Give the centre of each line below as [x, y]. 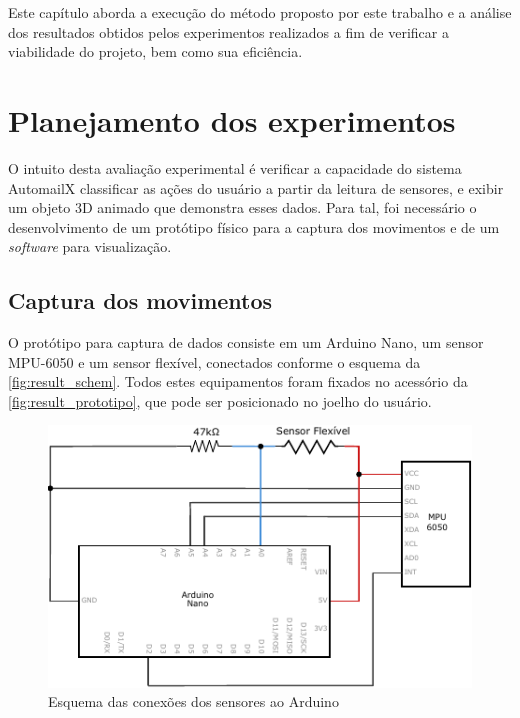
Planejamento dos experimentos [232, 119]
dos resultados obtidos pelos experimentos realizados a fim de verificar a [228, 31]
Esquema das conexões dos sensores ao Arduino [193, 701]
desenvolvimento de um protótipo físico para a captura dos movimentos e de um [254, 226]
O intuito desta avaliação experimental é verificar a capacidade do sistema [235, 167]
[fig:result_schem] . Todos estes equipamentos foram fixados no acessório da [238, 381]
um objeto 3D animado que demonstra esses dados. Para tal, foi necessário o [242, 207]
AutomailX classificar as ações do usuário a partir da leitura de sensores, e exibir [256, 187]
